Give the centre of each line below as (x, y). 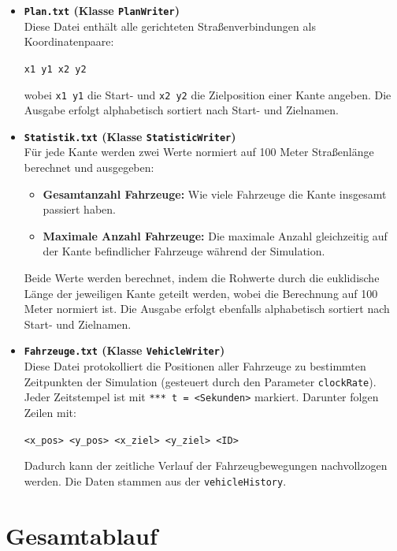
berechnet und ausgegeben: (89, 167)
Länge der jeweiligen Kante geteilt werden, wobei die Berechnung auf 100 (201, 293)
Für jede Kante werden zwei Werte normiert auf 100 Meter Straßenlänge (199, 152)
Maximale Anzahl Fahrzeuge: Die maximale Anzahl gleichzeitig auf (215, 235)
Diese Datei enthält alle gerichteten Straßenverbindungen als (170, 26)
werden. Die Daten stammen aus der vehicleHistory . (155, 480)
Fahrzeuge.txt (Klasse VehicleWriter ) (124, 350)
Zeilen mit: (50, 412)
